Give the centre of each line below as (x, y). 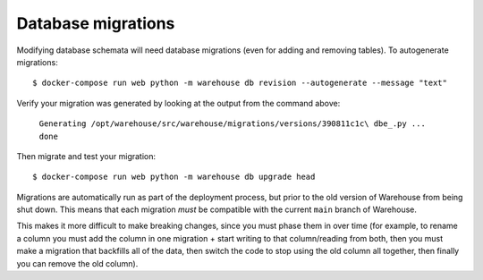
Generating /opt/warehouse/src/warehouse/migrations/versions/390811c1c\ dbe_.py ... (233, 124)
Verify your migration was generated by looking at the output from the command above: (178, 103)
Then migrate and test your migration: (86, 156)
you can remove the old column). (77, 263)
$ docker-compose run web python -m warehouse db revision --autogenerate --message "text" (240, 83)
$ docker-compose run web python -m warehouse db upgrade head (174, 177)
